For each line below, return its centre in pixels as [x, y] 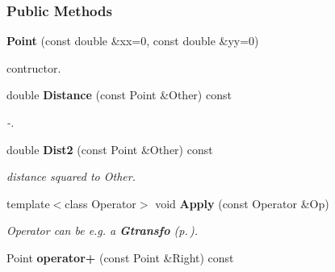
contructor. [34, 67]
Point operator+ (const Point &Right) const [120, 257]
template [28, 203]
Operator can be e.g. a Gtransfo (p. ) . [103, 230]
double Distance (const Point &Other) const [119, 95]
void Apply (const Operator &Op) [242, 203]
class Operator [100, 203]
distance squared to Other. [71, 176]
